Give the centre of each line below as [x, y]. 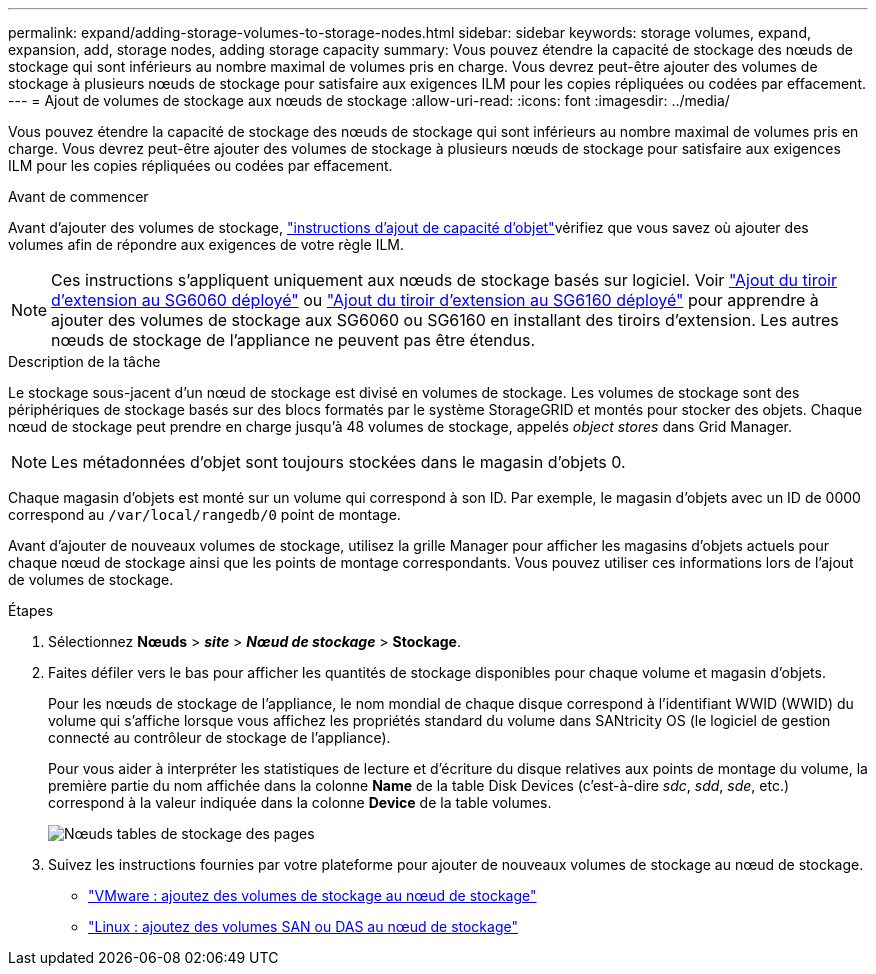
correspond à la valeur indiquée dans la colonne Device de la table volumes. [300, 802]
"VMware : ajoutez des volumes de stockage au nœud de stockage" [312, 895]
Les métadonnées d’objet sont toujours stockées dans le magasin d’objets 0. [338, 462]
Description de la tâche [84, 361]
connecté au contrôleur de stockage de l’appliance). [219, 737]
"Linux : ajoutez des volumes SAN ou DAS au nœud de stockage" [303, 926]
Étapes [31, 610]
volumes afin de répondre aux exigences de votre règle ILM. [206, 244]
